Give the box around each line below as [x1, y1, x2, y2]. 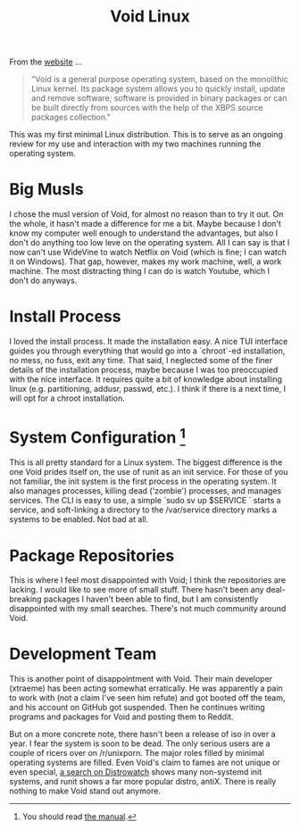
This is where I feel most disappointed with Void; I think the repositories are [9, 575, 287, 585]
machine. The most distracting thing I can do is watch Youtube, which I [9, 266, 271, 277]
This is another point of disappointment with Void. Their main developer [9, 674, 273, 685]
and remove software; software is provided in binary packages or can [30, 93, 287, 104]
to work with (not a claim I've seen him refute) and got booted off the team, [9, 693, 286, 703]
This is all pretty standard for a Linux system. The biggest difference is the [9, 457, 283, 468]
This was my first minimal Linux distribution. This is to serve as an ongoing [9, 129, 284, 140]
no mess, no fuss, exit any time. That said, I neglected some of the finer [9, 355, 273, 366]
